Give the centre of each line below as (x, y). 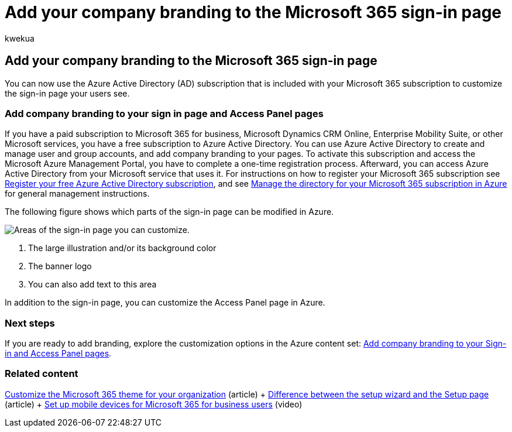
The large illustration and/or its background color (122, 248)
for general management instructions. (77, 194)
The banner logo (60, 266)
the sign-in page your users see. (67, 93)
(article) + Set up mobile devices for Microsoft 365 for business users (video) (154, 404)
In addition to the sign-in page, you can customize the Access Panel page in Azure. (165, 303)
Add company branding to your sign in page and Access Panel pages (164, 113)
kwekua (20, 38)
